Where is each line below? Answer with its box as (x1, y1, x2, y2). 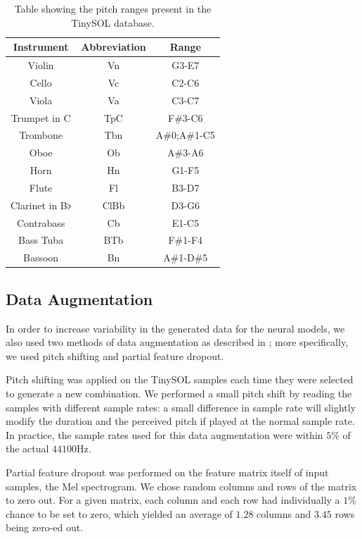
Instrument (13, 39, 69, 54)
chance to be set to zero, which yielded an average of (6, 506, 233, 521)
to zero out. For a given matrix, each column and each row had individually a (6, 492, 340, 507)
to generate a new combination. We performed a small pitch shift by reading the (6, 385, 352, 400)
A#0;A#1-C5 (155, 128, 215, 142)
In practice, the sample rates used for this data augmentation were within (6, 427, 323, 442)
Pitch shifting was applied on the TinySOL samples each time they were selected (6, 372, 354, 387)
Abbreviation (81, 39, 146, 54)
